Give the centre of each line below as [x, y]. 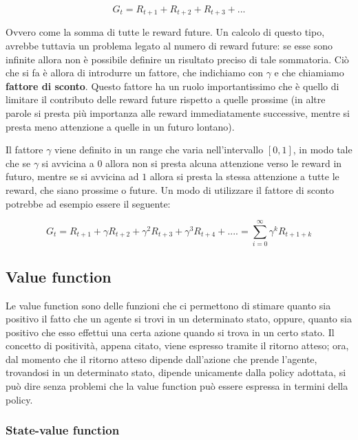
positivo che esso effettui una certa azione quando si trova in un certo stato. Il [170, 332]
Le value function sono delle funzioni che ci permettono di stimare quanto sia [168, 305]
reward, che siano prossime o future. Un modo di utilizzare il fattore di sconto [170, 189]
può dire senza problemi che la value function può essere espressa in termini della [177, 386]
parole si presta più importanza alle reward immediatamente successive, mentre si [178, 113]
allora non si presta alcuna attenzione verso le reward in [224, 163]
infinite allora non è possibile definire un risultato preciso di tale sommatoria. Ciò [177, 59]
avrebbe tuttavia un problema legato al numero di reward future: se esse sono [169, 46]
